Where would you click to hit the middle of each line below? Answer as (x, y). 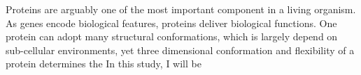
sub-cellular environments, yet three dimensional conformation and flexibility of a (180, 50)
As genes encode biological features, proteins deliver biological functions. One (171, 23)
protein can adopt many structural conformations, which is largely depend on (172, 36)
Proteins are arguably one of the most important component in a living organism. (181, 9)
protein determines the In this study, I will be (104, 64)
